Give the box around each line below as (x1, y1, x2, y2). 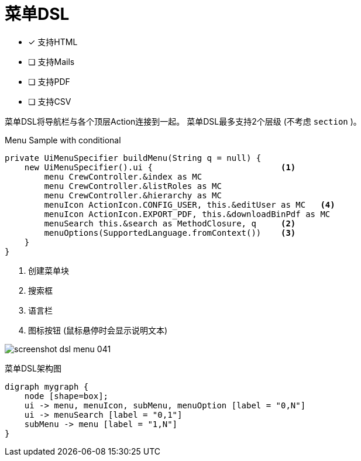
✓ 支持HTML (28, 36, 78, 47)
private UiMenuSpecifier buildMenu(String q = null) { (5, 153, 262, 163)
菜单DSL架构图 (5, 363, 62, 373)
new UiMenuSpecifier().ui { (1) (24, 162, 296, 172)
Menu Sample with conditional (5, 135, 121, 145)
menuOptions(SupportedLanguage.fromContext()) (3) (44, 228, 296, 238)
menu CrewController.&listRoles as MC (44, 181, 222, 191)
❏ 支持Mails (28, 56, 75, 67)
